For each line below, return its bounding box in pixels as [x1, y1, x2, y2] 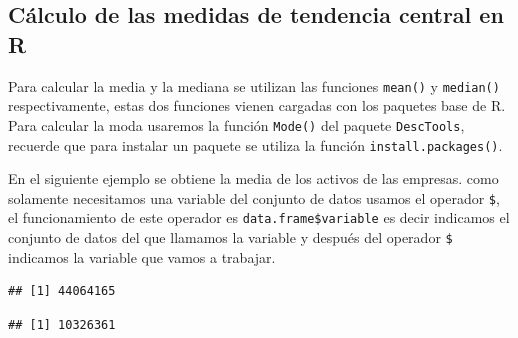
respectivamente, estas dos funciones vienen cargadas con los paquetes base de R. [8, 95, 506, 116]
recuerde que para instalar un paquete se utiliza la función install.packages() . [8, 134, 503, 155]
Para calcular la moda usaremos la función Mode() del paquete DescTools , [8, 114, 465, 135]
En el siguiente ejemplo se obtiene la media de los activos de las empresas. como [8, 168, 499, 189]
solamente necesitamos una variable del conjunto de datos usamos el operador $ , [8, 187, 500, 208]
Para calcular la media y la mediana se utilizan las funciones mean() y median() [8, 75, 500, 96]
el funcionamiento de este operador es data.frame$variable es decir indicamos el [8, 207, 510, 228]
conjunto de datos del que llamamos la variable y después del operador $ [8, 227, 453, 248]
